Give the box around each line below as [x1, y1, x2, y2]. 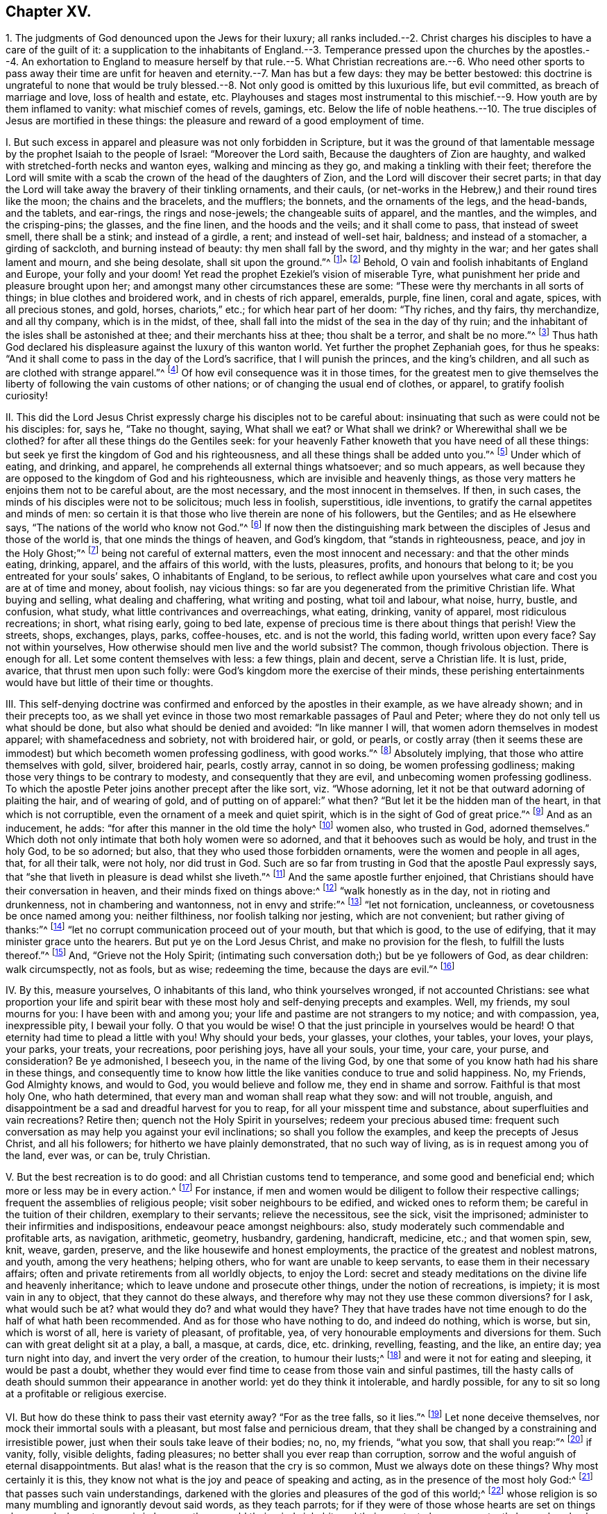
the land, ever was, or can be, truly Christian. [6, 1149, 211, 1162]
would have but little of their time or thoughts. [6, 676, 214, 689]
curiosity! [6, 390, 48, 402]
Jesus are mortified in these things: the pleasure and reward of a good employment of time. [6, 115, 425, 127]
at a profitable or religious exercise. [6, 1387, 167, 1399]
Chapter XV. [6, 3, 92, 20]
